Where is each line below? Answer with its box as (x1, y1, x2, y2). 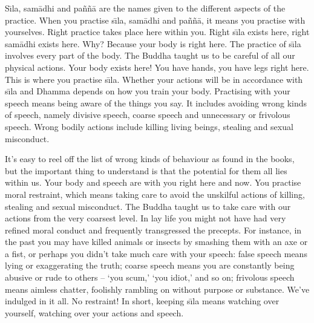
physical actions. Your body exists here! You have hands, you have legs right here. (5, 60, 309, 73)
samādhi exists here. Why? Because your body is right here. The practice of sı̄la (5, 37, 301, 50)
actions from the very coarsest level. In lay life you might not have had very (5, 212, 286, 224)
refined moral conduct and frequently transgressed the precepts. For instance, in (5, 223, 302, 236)
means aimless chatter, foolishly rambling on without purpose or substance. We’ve (5, 282, 310, 295)
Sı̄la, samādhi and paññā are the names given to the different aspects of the (5, 2, 286, 14)
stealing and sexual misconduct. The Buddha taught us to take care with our (5, 200, 291, 212)
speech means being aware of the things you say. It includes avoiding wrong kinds (5, 96, 307, 109)
